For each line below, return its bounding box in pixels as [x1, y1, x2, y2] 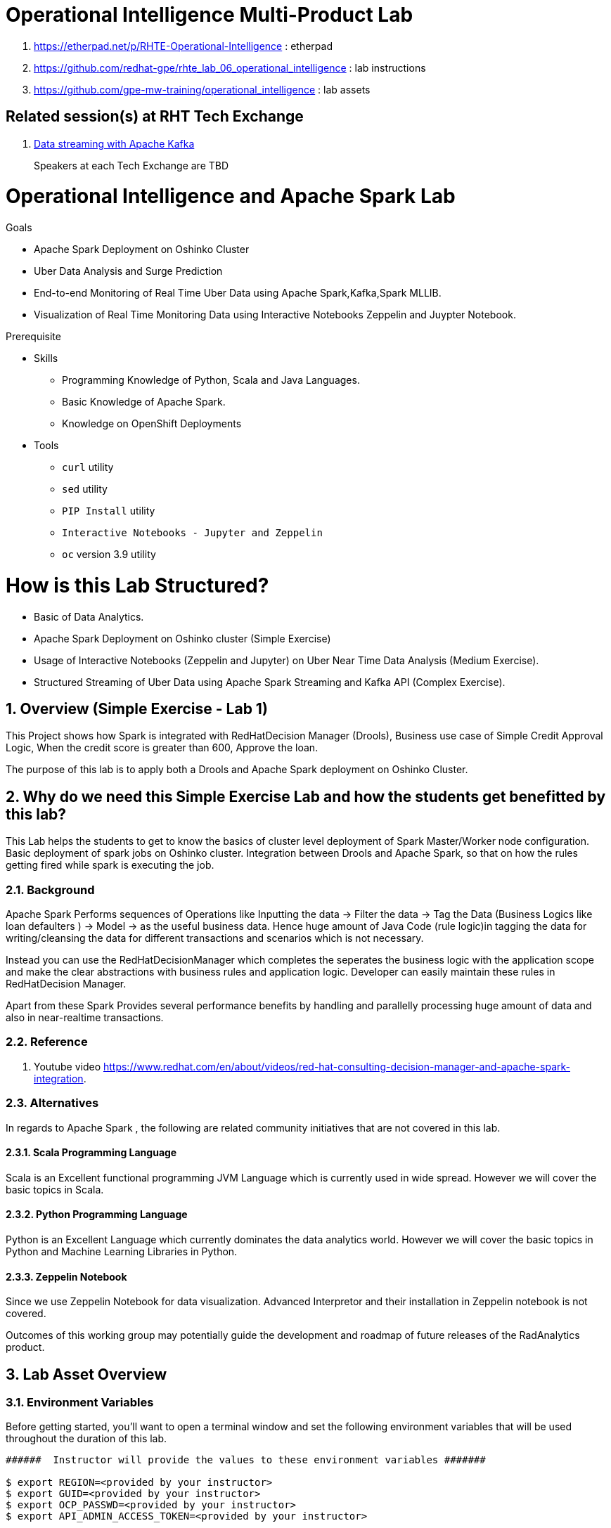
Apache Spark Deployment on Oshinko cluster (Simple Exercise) [34, 632, 331, 645]
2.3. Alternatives [6, 1096, 99, 1111]
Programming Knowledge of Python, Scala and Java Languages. [62, 374, 360, 387]
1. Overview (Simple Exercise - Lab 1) [6, 700, 268, 718]
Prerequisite [6, 330, 61, 343]
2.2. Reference [6, 1035, 88, 1049]
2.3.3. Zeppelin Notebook [6, 1270, 127, 1283]
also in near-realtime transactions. [6, 1011, 164, 1024]
